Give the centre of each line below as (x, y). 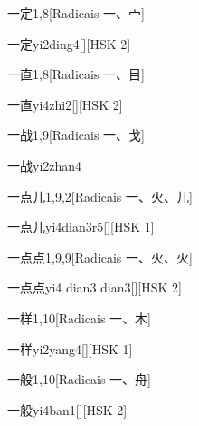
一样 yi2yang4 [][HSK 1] (70, 348)
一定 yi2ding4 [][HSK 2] (69, 43)
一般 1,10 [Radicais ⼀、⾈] (79, 379)
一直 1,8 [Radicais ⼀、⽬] (76, 74)
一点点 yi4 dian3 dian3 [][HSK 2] (95, 287)
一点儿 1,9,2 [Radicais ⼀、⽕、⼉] (100, 196)
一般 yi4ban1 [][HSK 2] (67, 409)
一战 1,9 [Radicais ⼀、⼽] (76, 135)
